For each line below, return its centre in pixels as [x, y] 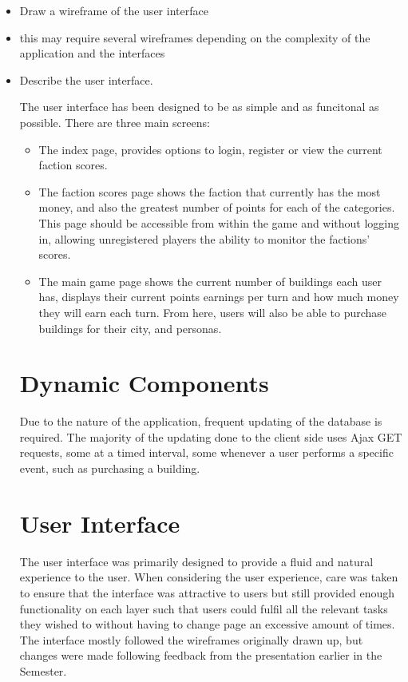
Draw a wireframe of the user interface [114, 10]
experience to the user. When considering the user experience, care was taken [209, 577]
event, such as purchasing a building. [110, 468]
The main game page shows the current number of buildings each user [210, 281]
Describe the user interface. [86, 79]
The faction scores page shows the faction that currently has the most [210, 191]
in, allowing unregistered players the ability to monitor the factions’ [204, 238]
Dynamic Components [144, 383]
